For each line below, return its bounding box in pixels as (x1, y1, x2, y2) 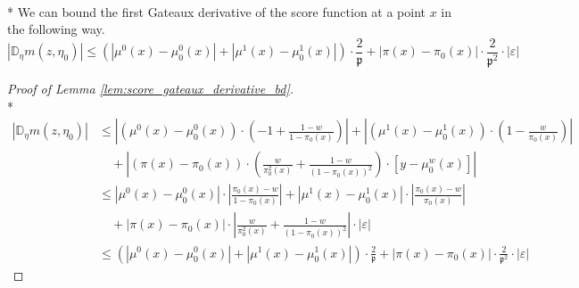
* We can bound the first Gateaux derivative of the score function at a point (7, 2, 426, 21)
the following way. (7, 20, 105, 38)
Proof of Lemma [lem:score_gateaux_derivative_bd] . (7, 79, 294, 98)
